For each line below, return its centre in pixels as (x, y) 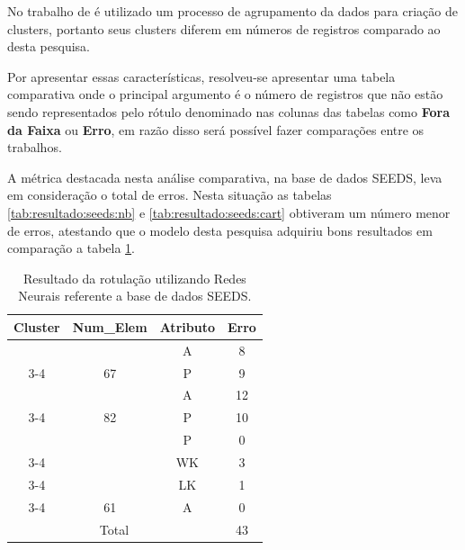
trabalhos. (35, 147)
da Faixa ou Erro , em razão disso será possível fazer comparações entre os (216, 129)
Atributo (187, 326)
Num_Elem (110, 326)
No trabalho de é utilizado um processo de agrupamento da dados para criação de (232, 11)
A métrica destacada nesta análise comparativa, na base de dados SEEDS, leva (225, 177)
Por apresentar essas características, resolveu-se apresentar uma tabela (201, 76)
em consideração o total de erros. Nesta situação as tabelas (170, 195)
